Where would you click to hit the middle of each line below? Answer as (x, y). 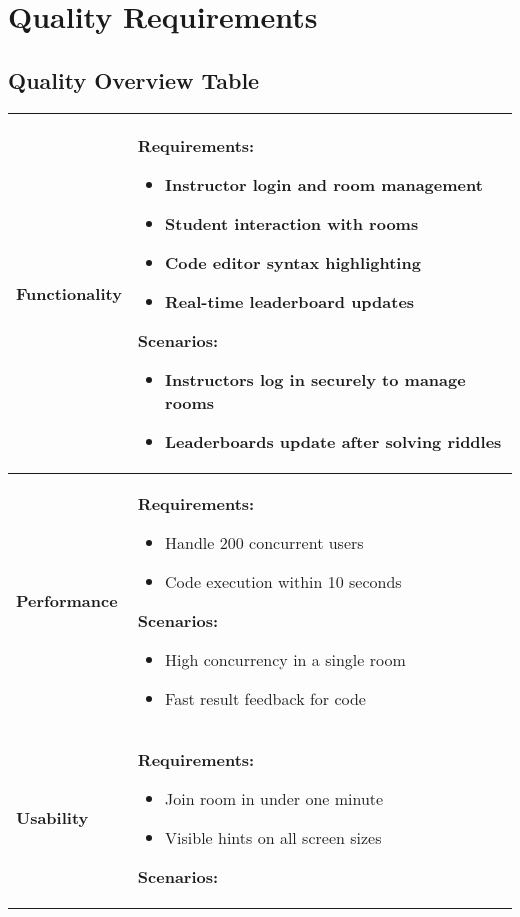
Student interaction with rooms (292, 223)
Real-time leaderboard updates (290, 301)
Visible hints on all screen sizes (273, 837)
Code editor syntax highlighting (293, 262)
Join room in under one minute (274, 798)
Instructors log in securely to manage (315, 379)
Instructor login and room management (324, 184)
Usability (52, 818)
